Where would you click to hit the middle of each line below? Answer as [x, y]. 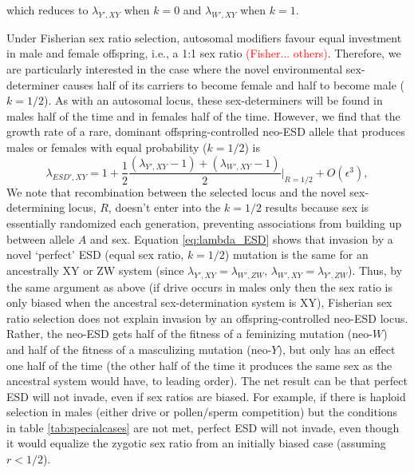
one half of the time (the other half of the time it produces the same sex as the [199, 365]
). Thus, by [375, 270]
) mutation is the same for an [296, 254]
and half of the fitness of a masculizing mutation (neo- [139, 349]
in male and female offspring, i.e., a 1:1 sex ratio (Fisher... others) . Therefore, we [204, 53]
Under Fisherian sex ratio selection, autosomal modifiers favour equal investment [204, 37]
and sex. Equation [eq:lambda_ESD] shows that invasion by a [241, 238]
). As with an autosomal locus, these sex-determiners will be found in [213, 100]
